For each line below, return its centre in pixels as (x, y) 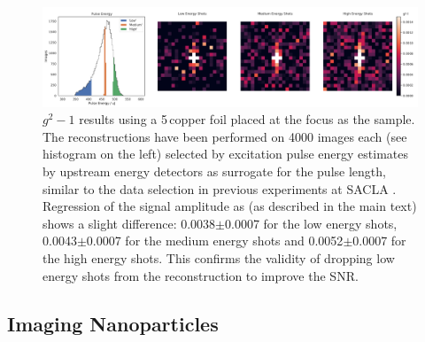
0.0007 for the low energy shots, (311, 223)
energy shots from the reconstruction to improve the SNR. (201, 275)
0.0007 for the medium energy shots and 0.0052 (215, 241)
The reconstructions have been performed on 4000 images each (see (225, 136)
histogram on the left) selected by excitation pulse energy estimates (226, 154)
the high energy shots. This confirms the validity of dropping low (219, 257)
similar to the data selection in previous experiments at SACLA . (220, 188)
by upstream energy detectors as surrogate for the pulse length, (214, 171)
